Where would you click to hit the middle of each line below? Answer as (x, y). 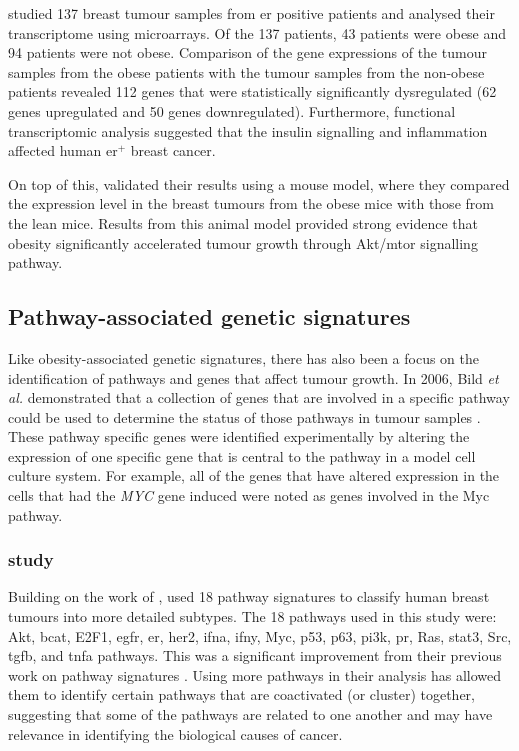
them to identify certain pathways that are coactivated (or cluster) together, (241, 694)
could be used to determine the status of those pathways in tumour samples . (244, 416)
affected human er (63, 150)
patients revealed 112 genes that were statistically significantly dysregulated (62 (252, 91)
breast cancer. (173, 150)
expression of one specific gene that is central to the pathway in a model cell (242, 455)
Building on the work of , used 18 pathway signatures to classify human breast (249, 596)
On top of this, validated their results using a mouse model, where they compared (259, 183)
